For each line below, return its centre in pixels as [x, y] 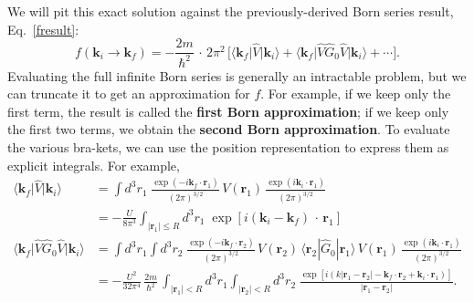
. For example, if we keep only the [356, 94]
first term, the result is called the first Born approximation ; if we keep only [228, 111]
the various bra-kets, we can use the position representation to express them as [228, 146]
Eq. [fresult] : [43, 29]
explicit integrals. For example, [94, 165]
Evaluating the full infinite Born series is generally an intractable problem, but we [237, 75]
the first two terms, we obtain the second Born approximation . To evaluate [229, 129]
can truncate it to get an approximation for [129, 94]
